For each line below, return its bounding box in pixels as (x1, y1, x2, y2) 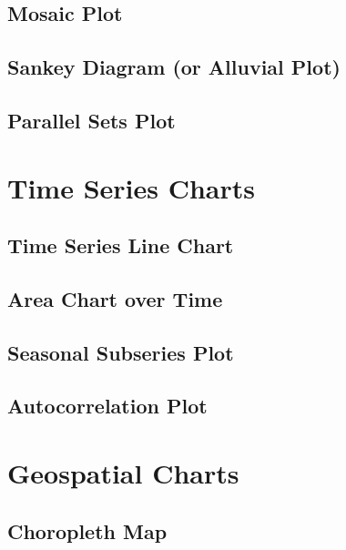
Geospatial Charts (7, 454, 239, 492)
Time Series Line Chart (7, 231, 234, 260)
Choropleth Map (7, 516, 168, 545)
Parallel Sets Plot (7, 106, 176, 134)
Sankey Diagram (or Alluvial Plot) (7, 53, 341, 81)
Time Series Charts (7, 168, 255, 206)
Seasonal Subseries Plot (7, 338, 234, 366)
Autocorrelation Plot (7, 392, 208, 420)
